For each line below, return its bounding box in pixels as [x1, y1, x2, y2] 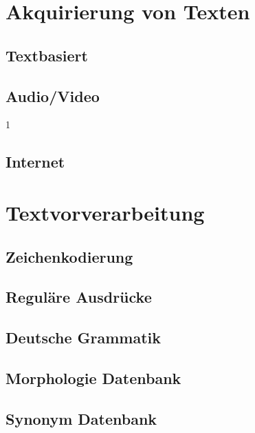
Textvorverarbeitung [5, 198, 205, 226]
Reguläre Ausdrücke [5, 286, 152, 308]
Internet [5, 151, 65, 172]
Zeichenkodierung [5, 245, 133, 267]
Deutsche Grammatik [5, 327, 162, 348]
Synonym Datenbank [5, 407, 157, 429]
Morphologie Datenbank [5, 367, 181, 388]
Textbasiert [5, 44, 88, 66]
